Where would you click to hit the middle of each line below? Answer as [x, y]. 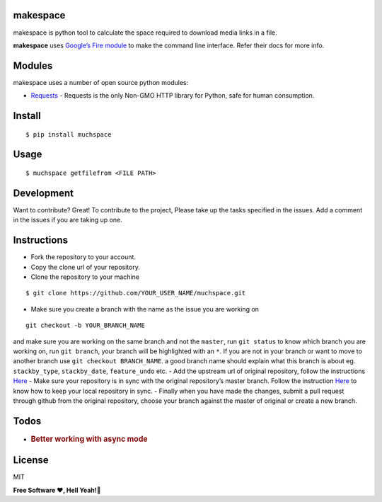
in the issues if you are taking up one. [68, 220]
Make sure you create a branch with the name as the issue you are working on [145, 309]
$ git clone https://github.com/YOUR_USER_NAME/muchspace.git [136, 293]
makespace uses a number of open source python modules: [101, 82]
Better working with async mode [89, 439]
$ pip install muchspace [69, 134]
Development [44, 193]
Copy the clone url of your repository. [86, 267]
